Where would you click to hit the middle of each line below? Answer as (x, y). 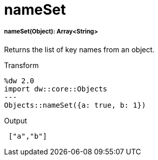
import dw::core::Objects (56, 89)
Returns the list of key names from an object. (80, 49)
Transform (21, 65)
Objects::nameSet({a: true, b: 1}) (75, 105)
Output (16, 120)
